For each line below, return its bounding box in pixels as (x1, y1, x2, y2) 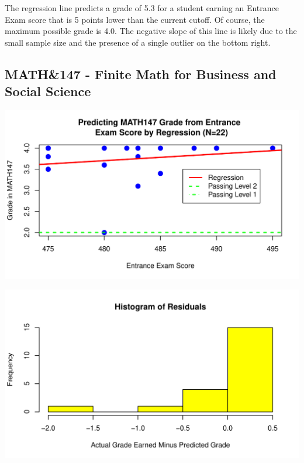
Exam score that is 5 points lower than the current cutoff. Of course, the (5, 13, 265, 25)
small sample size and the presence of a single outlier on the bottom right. (5, 36, 271, 48)
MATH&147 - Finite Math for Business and (5, 64, 277, 83)
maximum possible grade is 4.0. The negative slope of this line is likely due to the (5, 25, 297, 37)
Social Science (5, 82, 91, 100)
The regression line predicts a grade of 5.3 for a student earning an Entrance (5, 2, 279, 13)
